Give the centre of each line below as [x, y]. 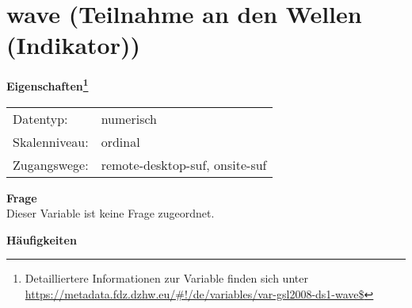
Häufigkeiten [42, 239]
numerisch [129, 118]
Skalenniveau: [51, 141]
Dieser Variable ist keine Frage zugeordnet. [111, 213]
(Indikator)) [74, 45]
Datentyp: [40, 118]
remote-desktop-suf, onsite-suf [184, 164]
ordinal [120, 141]
